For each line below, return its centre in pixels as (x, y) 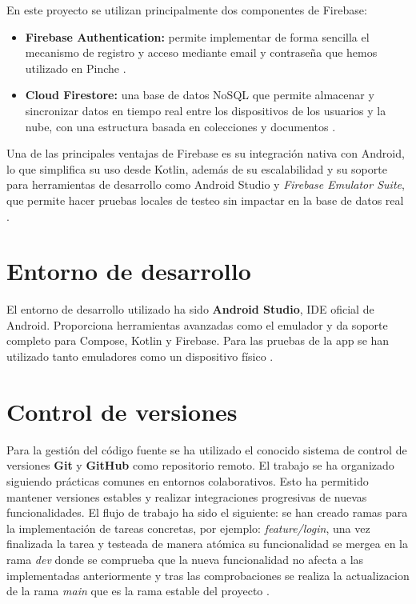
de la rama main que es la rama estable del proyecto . (138, 591)
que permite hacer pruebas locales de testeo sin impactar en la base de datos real (205, 200)
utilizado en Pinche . (76, 68)
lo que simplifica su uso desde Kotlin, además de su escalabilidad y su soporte (197, 168)
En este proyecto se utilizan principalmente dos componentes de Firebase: (187, 10)
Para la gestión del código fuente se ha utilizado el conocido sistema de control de (207, 449)
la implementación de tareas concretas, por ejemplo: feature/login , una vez (188, 528)
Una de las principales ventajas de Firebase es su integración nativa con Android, (206, 153)
